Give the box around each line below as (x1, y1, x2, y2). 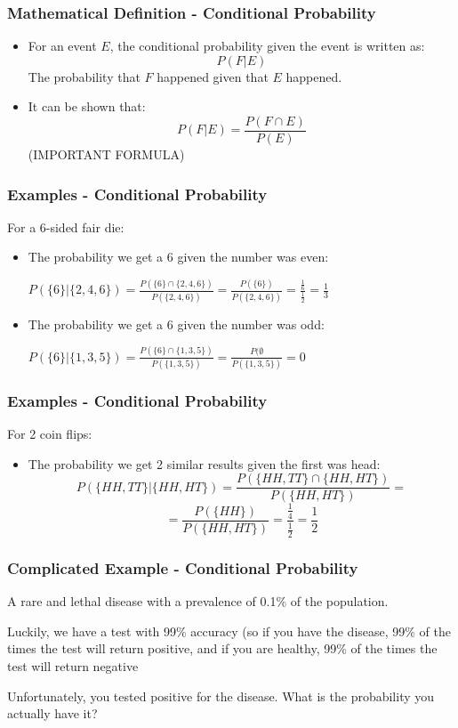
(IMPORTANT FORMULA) (28, 145, 185, 164)
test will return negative (7, 656, 139, 675)
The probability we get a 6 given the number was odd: (28, 314, 325, 333)
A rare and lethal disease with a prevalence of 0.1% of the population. (7, 592, 389, 611)
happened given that (157, 67, 269, 85)
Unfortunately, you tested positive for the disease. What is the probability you (7, 686, 435, 705)
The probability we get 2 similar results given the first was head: (28, 454, 381, 473)
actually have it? (7, 704, 98, 723)
